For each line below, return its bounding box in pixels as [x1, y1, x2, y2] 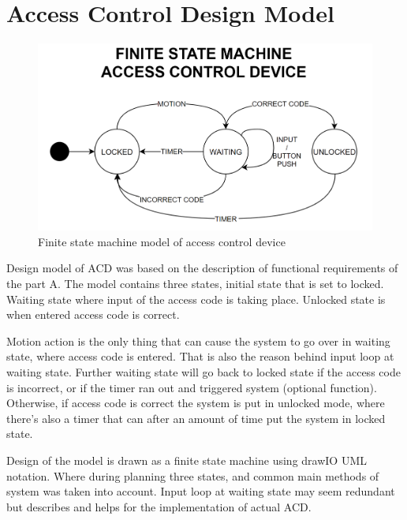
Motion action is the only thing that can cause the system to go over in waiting [6, 332, 390, 349]
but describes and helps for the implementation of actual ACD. [6, 498, 312, 514]
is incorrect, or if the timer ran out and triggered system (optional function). [6, 379, 377, 395]
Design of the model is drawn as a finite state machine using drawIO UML [6, 451, 367, 468]
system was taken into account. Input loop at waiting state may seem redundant [6, 483, 395, 499]
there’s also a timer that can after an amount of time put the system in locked [6, 410, 386, 426]
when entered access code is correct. [6, 306, 180, 323]
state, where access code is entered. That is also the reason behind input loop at [6, 348, 394, 365]
